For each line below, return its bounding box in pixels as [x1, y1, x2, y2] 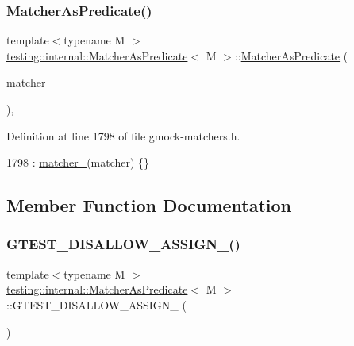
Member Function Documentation [6, 193, 292, 217]
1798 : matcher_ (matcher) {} [6, 154, 150, 171]
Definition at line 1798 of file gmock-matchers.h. [6, 127, 240, 144]
